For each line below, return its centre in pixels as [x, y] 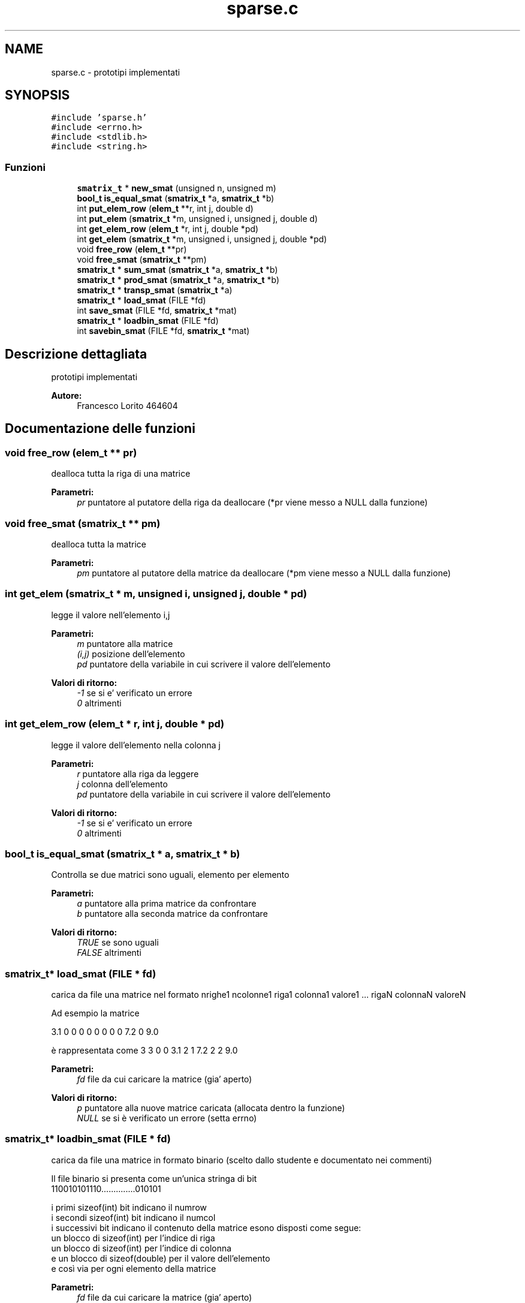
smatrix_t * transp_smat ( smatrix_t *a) [155, 290]
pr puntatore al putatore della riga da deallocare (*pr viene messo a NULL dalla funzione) [252, 502]
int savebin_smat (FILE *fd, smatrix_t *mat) [163, 331]
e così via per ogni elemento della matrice [134, 1268]
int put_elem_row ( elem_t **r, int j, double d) [165, 209]
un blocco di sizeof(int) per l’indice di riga [133, 1238]
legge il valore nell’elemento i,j [111, 615]
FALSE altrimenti [109, 953]
